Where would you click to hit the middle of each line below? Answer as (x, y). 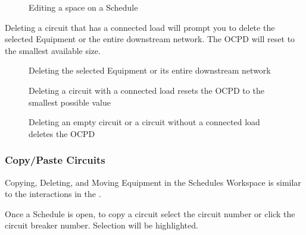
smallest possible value (70, 102)
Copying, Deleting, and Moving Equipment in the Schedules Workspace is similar (153, 182)
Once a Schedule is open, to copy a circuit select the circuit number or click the (150, 213)
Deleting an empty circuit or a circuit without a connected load (144, 122)
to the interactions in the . (53, 194)
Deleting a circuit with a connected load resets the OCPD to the (146, 90)
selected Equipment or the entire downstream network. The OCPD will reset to (150, 39)
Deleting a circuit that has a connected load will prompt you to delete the (140, 27)
